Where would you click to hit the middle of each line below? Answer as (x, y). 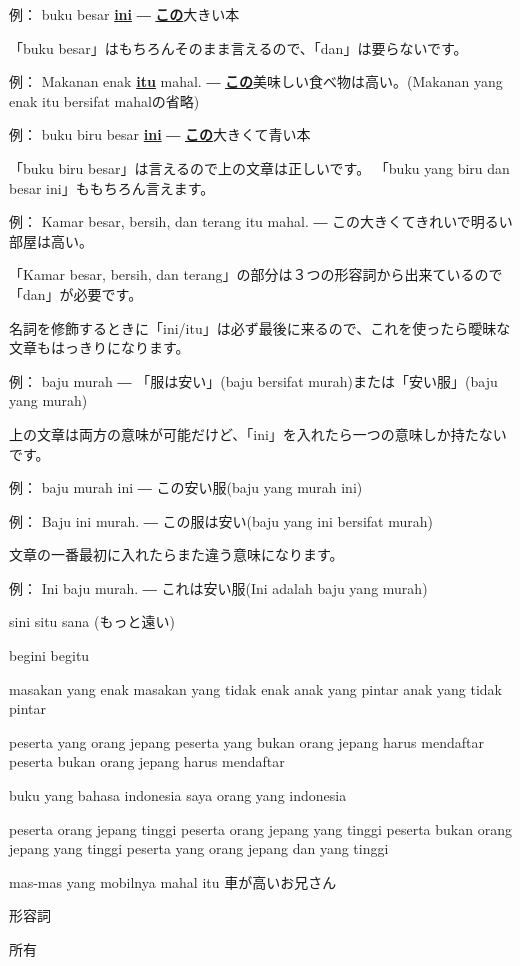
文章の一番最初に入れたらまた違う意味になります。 (176, 554)
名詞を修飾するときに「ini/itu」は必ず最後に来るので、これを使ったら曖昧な (260, 327)
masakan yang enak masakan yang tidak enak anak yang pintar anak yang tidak (255, 688)
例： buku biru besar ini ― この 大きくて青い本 (160, 134)
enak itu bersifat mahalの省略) (104, 100)
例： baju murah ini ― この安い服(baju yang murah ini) (186, 487)
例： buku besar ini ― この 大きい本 (124, 14)
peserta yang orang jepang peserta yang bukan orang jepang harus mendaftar (246, 741)
